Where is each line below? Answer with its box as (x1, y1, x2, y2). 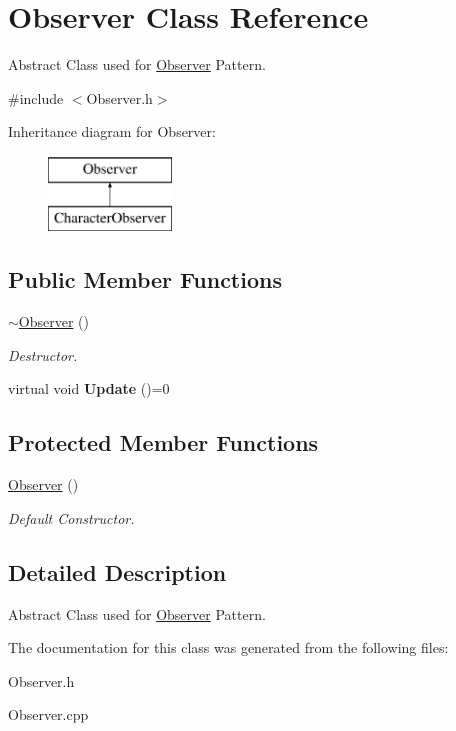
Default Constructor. (8, 507, 135, 528)
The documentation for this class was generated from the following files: (8, 637, 449, 658)
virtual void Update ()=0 (8, 378, 170, 399)
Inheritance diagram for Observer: (8, 121, 216, 142)
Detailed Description (8, 556, 227, 587)
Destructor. (8, 344, 78, 365)
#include (8, 87, 64, 108)
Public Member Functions (8, 264, 282, 295)
